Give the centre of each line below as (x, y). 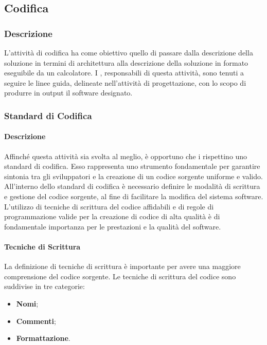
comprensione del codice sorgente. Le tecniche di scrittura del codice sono (120, 276)
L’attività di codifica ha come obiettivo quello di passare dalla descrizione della (129, 52)
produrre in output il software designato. (68, 93)
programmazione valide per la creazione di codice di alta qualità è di (112, 216)
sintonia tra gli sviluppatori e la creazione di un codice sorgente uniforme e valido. (133, 176)
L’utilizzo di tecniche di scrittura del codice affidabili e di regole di (109, 206)
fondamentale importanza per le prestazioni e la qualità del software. (113, 226)
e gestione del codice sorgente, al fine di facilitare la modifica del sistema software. (134, 196)
